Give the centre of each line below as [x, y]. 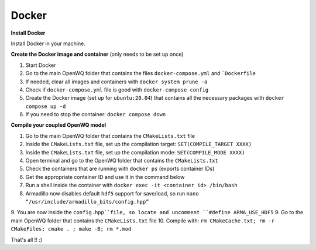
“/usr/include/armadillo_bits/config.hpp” [87, 202]
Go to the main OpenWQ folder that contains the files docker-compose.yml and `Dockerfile [141, 73]
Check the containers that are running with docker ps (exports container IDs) [120, 169]
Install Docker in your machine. [48, 43]
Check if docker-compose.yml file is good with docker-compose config [117, 89]
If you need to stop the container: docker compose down [96, 114]
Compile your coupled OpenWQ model [59, 125]
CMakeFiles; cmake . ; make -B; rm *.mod [71, 229]
